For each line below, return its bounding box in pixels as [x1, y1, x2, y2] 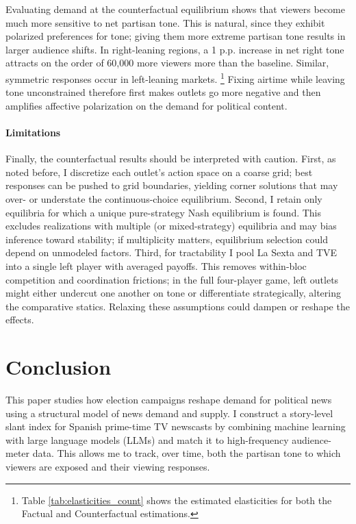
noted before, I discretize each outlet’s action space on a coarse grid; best [5, 164, 313, 179]
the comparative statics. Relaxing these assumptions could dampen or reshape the [5, 299, 350, 313]
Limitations [5, 125, 61, 139]
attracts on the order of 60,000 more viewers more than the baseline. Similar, [5, 55, 329, 70]
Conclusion [5, 353, 112, 381]
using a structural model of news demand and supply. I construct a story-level [5, 406, 333, 420]
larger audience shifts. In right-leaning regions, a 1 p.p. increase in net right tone [5, 42, 344, 56]
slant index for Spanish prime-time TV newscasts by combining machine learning [5, 419, 346, 434]
